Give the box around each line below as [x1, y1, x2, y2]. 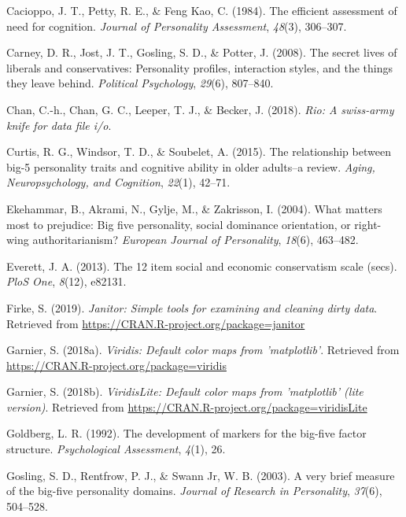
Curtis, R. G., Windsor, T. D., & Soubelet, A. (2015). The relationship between [6, 143, 391, 160]
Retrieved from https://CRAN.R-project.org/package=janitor [6, 315, 305, 331]
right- [354, 216, 382, 232]
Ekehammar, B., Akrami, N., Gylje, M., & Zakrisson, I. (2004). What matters [6, 200, 382, 216]
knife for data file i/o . [6, 116, 112, 133]
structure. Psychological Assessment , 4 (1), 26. [6, 441, 226, 457]
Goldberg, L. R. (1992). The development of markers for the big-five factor [6, 425, 367, 441]
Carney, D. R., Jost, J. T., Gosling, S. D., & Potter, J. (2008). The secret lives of [6, 44, 397, 61]
